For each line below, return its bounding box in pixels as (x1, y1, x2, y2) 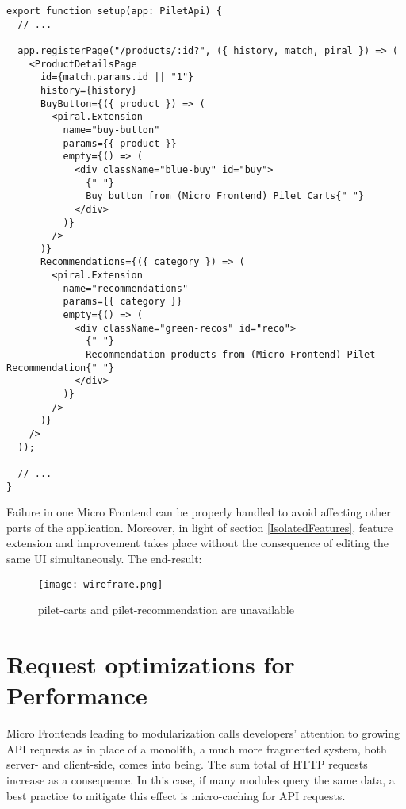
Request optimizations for (6, 648, 295, 681)
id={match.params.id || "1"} (40, 71, 194, 83)
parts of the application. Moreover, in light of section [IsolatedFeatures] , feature (6, 519, 393, 535)
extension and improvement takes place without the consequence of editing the (6, 535, 389, 551)
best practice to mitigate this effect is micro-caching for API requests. (6, 787, 346, 803)
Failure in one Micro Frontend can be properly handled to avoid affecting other (6, 504, 391, 520)
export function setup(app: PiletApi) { (6, 6, 223, 17)
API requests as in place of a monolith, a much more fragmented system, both (6, 740, 387, 757)
